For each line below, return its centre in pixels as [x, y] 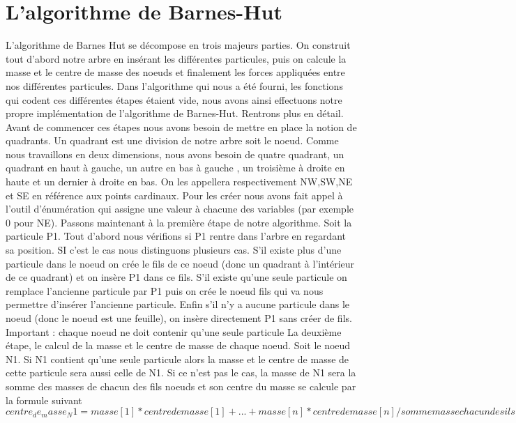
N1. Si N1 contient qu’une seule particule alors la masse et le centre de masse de [177, 359]
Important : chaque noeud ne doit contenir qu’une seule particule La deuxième [174, 331]
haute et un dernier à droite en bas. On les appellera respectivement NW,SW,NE [179, 182]
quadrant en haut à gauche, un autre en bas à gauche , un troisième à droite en [175, 168]
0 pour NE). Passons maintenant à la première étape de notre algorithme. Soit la [179, 222]
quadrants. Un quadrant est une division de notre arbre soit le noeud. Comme [172, 140]
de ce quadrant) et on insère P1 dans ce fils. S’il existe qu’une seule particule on [176, 277]
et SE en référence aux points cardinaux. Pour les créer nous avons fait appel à [174, 195]
